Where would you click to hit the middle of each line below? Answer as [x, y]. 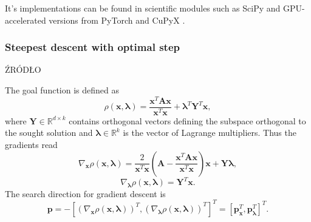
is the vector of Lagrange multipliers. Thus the [210, 133]
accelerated [26, 20]
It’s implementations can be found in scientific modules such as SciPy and [143, 8]
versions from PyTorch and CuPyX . [117, 20]
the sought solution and [49, 133]
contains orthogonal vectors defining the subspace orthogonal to [187, 120]
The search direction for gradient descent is [85, 193]
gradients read [31, 144]
